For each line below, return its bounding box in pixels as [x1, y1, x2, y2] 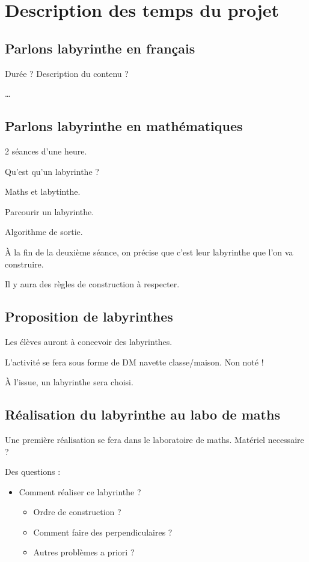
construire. [5, 257, 44, 270]
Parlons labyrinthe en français [5, 38, 195, 57]
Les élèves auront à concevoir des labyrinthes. [5, 335, 173, 347]
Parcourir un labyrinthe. [5, 205, 94, 218]
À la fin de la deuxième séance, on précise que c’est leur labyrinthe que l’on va [5, 245, 293, 258]
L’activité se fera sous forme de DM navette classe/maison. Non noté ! [5, 355, 264, 368]
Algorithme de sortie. [5, 225, 83, 238]
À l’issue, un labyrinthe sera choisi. [5, 376, 133, 388]
